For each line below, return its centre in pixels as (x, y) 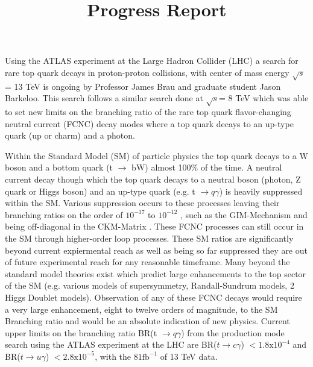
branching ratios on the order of (64, 214)
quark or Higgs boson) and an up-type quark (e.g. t (100, 191)
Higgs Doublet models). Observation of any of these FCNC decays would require (153, 297)
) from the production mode (233, 332)
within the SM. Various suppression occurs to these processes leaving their (142, 203)
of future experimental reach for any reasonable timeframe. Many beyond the (147, 262)
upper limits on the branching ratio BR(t (81, 332)
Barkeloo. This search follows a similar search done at (104, 98)
